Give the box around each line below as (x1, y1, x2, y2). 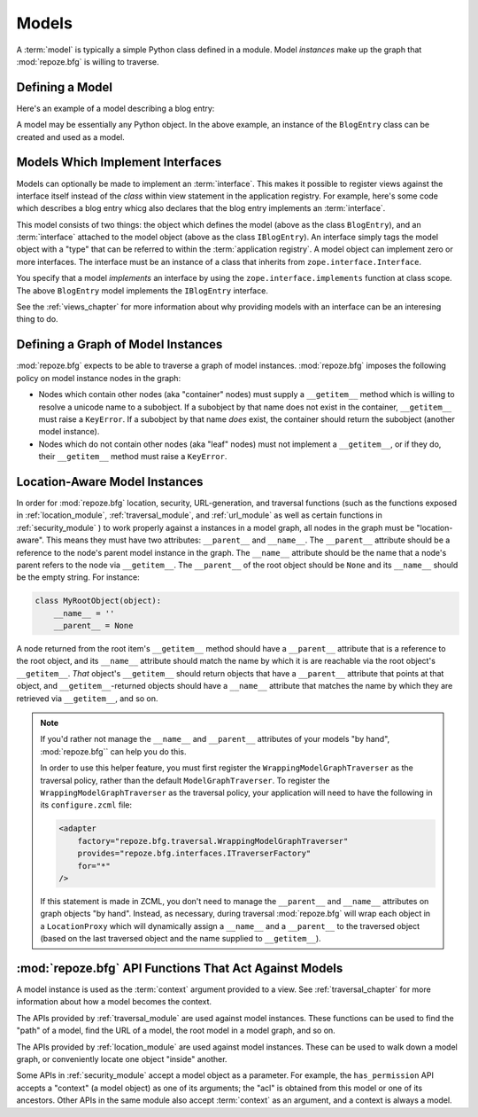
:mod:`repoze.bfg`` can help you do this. (40, 746, 187, 757)
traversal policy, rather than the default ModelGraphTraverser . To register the (40, 775, 330, 785)
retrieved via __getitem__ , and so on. (16, 692, 158, 704)
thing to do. (16, 314, 58, 324)
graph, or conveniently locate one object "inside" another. (16, 1053, 227, 1064)
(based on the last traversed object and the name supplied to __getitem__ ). (40, 933, 322, 944)
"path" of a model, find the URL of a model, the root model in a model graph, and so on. (16, 1025, 335, 1036)
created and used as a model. (16, 131, 126, 142)
